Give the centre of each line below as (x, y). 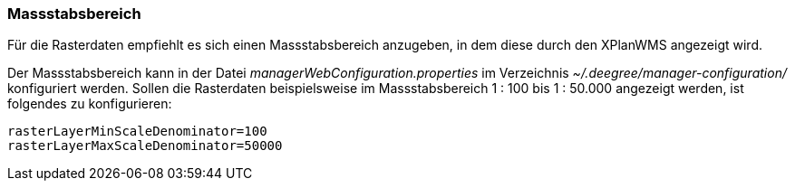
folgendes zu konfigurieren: (90, 104)
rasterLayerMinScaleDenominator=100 (137, 132)
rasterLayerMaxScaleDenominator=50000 (145, 146)
